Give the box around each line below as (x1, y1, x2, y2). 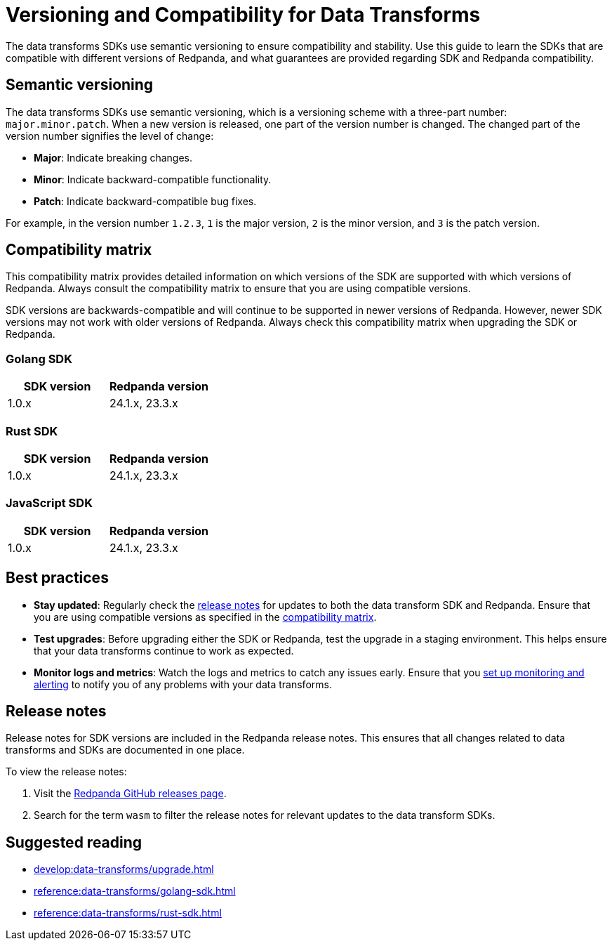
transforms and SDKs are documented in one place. (6, 744, 245, 756)
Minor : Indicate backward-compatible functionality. (34, 173, 272, 185)
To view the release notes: (6, 766, 127, 778)
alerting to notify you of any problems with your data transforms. (34, 678, 332, 690)
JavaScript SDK (6, 496, 93, 511)
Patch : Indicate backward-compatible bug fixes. (34, 195, 257, 207)
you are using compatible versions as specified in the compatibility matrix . (34, 610, 377, 623)
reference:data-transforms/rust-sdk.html (34, 907, 222, 919)
